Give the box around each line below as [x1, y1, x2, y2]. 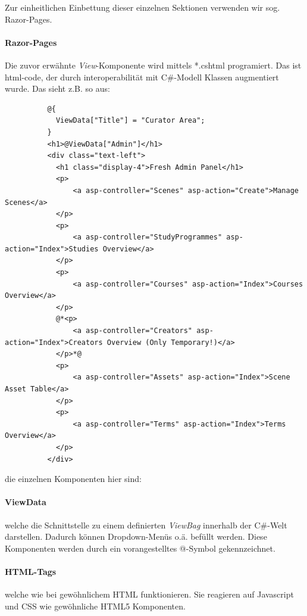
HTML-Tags [5, 565, 57, 577]
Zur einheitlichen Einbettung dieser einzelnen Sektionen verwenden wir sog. [5, 1, 280, 13]
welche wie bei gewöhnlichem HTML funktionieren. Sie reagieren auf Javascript [5, 588, 294, 601]
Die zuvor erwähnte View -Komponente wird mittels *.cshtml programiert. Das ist [5, 58, 302, 71]
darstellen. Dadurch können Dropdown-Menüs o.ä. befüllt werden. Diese [5, 530, 267, 543]
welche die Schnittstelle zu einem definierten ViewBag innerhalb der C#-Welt [5, 518, 287, 531]
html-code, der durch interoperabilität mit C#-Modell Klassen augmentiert [5, 70, 279, 83]
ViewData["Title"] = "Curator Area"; [55, 116, 205, 125]
